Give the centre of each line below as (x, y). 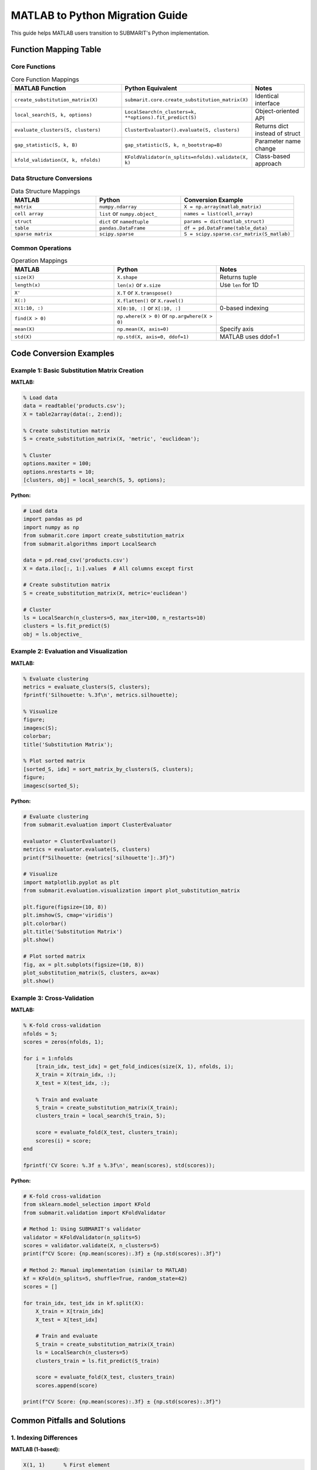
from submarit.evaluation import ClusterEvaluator (98, 824)
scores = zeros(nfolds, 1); (63, 1042)
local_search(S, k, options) (53, 115)
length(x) (28, 285)
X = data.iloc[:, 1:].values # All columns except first (108, 568)
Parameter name (278, 141)
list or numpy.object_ (128, 213)
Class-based (273, 156)
